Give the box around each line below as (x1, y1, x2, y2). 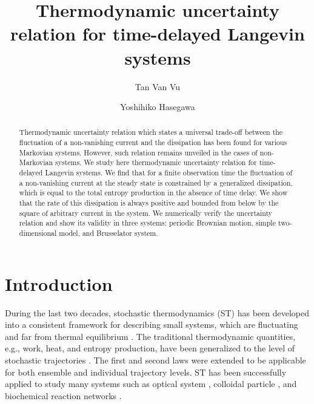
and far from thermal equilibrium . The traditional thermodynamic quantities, (5, 330, 296, 342)
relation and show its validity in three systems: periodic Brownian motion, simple (19, 218, 276, 228)
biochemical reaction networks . (5, 389, 122, 402)
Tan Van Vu (135, 80, 181, 93)
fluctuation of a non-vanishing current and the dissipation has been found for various (19, 137, 287, 148)
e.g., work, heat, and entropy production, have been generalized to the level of (5, 342, 295, 354)
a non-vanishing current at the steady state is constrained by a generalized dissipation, (19, 177, 293, 187)
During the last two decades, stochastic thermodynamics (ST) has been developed (5, 306, 309, 319)
